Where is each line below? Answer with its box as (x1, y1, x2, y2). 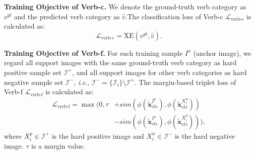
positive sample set (4, 67, 62, 77)
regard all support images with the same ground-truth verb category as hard (4, 57, 237, 68)
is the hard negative (175, 130, 235, 141)
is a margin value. (31, 141, 85, 151)
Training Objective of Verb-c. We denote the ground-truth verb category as (4, 1, 247, 11)
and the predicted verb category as (14, 11, 120, 21)
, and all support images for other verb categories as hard (72, 67, 247, 77)
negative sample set (4, 77, 64, 87)
